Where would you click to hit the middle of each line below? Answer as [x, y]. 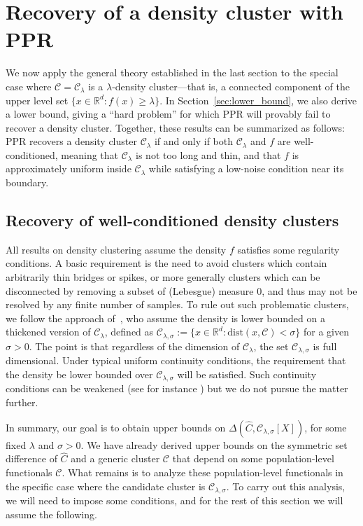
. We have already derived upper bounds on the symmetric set [214, 444]
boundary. [27, 182]
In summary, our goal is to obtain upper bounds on [116, 427]
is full [325, 346]
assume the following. [51, 514]
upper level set [37, 100]
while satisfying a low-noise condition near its [246, 168]
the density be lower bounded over [79, 374]
